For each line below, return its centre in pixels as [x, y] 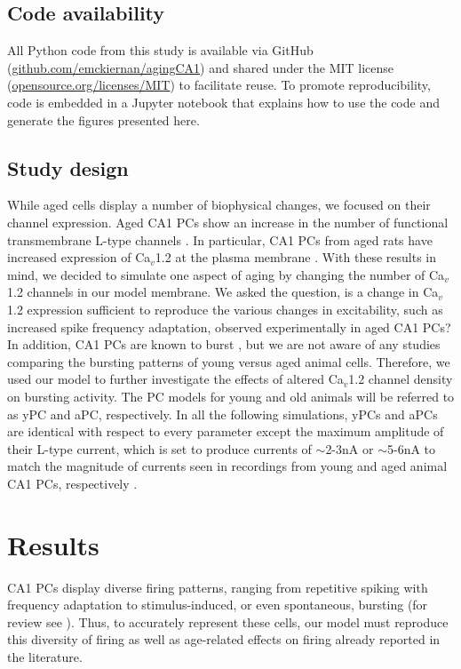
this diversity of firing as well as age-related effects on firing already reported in [224, 639]
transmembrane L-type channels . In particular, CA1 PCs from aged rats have [220, 239]
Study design [68, 167]
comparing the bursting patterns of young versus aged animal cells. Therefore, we [229, 361]
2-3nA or [350, 448]
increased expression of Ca [79, 257]
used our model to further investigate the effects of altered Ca [175, 379]
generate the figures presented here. [103, 119]
